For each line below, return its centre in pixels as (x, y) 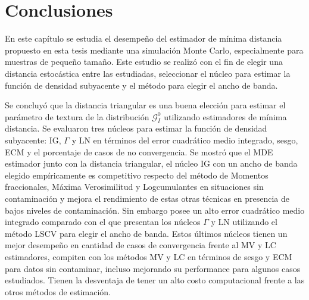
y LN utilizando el (244, 222)
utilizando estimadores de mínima (225, 116)
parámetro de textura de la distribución (77, 116)
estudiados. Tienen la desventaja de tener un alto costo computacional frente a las (155, 280)
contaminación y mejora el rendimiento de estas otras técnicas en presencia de (147, 199)
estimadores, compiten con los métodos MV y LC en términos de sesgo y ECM (149, 257)
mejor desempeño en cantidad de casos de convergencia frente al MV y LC (141, 245)
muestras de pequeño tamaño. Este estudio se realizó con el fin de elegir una (144, 62)
